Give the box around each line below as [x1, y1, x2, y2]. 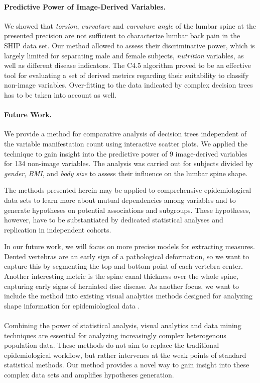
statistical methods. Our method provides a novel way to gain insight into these [4, 359, 249, 370]
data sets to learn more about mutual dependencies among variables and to [4, 194, 236, 205]
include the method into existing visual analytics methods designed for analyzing [4, 290, 253, 301]
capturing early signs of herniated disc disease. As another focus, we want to [4, 280, 239, 291]
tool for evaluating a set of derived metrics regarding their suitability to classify [4, 69, 249, 80]
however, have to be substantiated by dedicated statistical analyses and [4, 214, 223, 225]
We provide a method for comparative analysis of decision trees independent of [4, 128, 247, 139]
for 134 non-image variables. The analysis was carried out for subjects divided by [4, 158, 253, 169]
